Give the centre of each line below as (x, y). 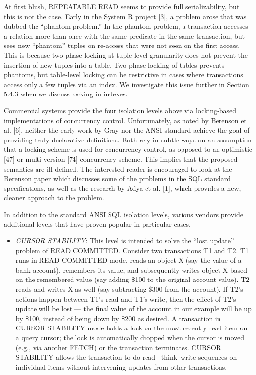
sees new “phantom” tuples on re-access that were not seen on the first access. (122, 45)
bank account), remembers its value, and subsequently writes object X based (131, 269)
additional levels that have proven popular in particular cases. (97, 224)
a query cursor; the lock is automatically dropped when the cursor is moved (130, 337)
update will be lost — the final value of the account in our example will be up (133, 308)
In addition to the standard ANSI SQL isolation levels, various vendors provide (124, 214)
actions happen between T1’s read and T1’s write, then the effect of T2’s (126, 299)
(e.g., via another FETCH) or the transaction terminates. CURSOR (118, 347)
